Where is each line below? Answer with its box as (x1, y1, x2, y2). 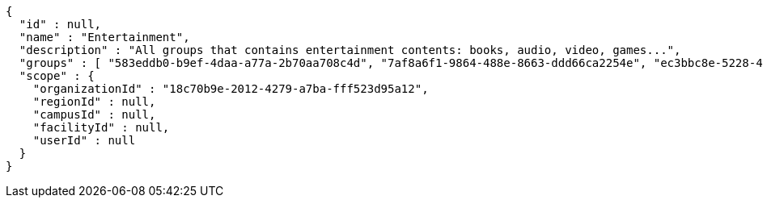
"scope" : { (19, 69, 95, 82)
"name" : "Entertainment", (19, 31, 190, 44)
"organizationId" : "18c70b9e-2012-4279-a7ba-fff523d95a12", (32, 82, 429, 95)
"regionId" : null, (32, 95, 156, 108)
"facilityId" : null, (32, 121, 170, 134)
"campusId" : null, (32, 108, 156, 121)
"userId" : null (32, 134, 136, 147)
